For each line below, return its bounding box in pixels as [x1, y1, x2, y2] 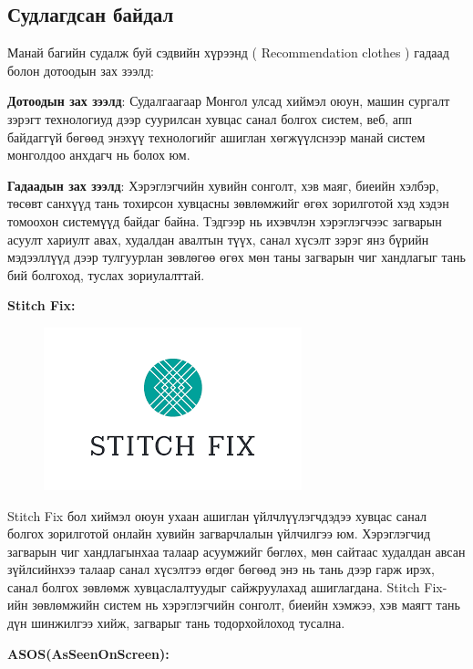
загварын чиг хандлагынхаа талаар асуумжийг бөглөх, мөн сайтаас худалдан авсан [7, 541, 466, 560]
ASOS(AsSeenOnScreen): [7, 643, 170, 663]
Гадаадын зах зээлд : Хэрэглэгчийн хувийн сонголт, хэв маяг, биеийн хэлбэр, [7, 175, 439, 194]
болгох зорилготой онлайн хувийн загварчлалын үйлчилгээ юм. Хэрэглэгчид [7, 524, 431, 543]
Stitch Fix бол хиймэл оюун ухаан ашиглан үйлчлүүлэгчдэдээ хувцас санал [7, 506, 427, 525]
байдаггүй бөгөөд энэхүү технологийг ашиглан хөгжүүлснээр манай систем [7, 127, 426, 146]
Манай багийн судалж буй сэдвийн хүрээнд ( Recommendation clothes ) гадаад [7, 43, 449, 62]
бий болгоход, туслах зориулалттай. [7, 265, 205, 284]
